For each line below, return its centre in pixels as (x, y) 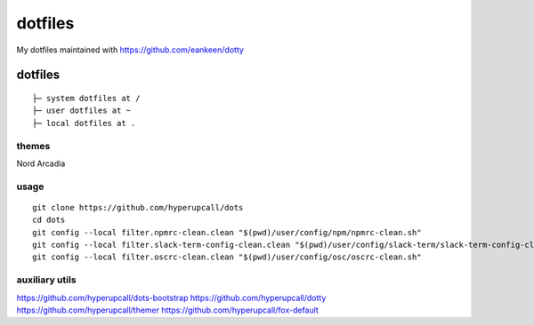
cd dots (49, 220)
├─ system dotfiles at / (86, 98)
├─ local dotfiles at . (84, 123)
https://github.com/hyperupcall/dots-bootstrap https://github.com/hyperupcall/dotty (171, 297)
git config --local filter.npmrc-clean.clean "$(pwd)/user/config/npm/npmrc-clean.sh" (227, 232)
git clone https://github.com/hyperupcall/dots (138, 207)
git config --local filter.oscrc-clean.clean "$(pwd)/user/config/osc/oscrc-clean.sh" (227, 257)
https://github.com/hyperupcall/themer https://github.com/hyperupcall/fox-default (168, 310)
